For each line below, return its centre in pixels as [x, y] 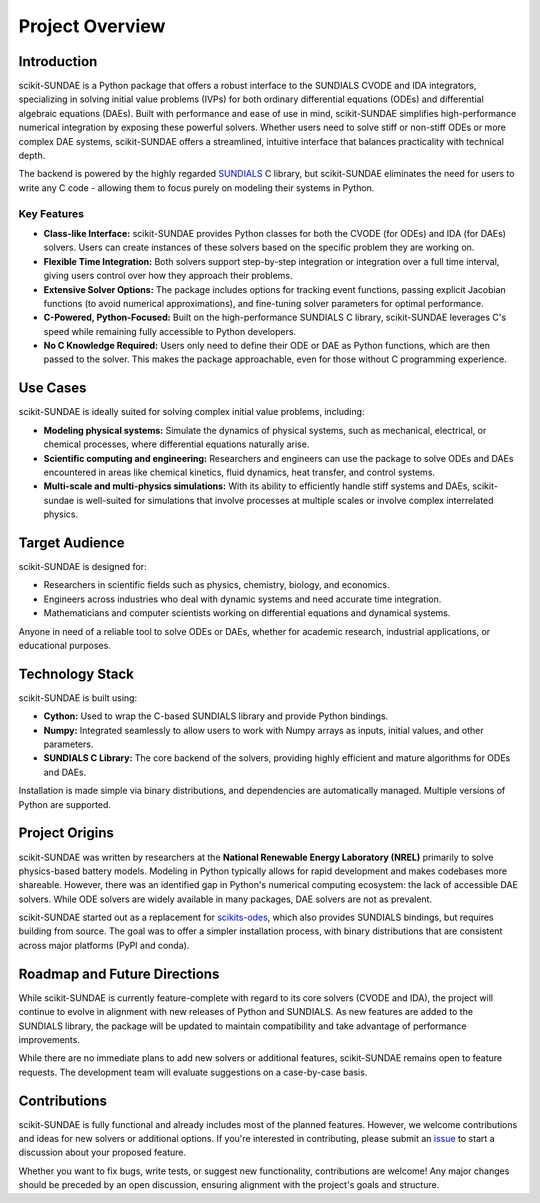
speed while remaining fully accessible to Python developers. [170, 331]
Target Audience [71, 542]
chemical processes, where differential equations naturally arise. [176, 444]
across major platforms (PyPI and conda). [104, 945]
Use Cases [52, 388]
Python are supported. [65, 804]
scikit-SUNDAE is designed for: [82, 566]
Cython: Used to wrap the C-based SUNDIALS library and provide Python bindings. [216, 716]
